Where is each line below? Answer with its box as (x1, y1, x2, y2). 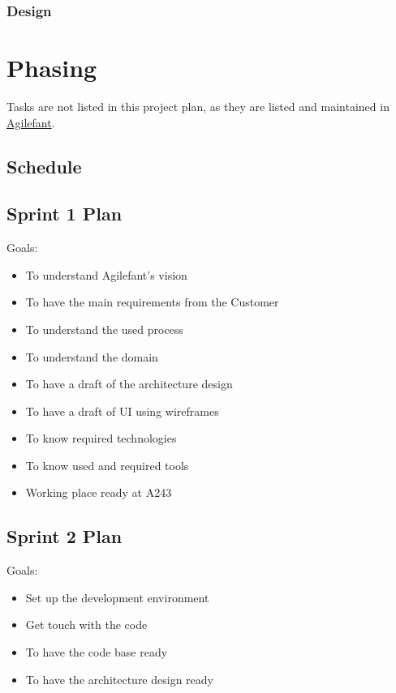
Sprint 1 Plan (6, 201, 123, 226)
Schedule (6, 153, 82, 178)
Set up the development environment (25, 588, 209, 605)
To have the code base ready (25, 644, 168, 661)
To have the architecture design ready (25, 670, 213, 687)
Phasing (6, 51, 97, 84)
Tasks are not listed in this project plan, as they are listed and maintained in (6, 97, 390, 114)
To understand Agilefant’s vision (25, 266, 187, 283)
